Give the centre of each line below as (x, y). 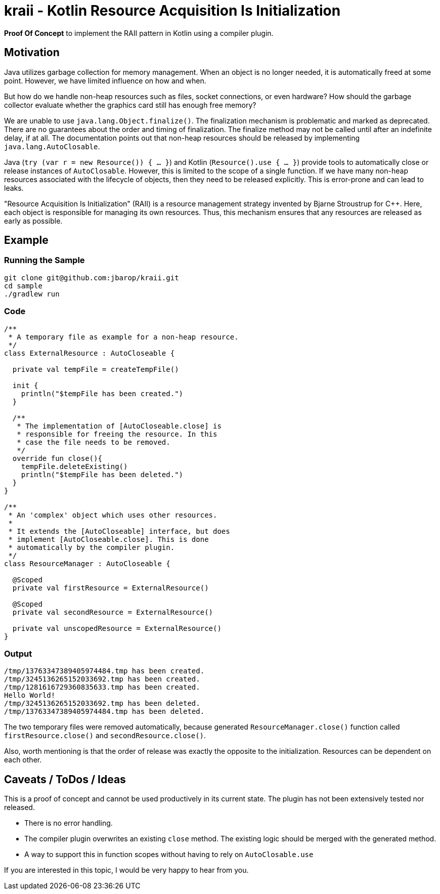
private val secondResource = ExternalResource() (113, 612)
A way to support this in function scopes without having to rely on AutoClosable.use (169, 855)
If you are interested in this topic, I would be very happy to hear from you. (126, 870)
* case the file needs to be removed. (94, 442)
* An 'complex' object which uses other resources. (113, 515)
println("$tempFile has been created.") (102, 393)
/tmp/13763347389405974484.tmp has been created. (104, 671)
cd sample (23, 286)
